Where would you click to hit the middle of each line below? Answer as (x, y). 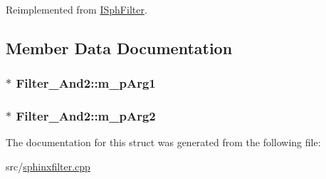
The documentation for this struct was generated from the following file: (163, 142)
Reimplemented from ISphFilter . (77, 9)
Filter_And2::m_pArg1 (86, 83)
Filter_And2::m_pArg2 (86, 116)
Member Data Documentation (119, 47)
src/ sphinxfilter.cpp (48, 167)
